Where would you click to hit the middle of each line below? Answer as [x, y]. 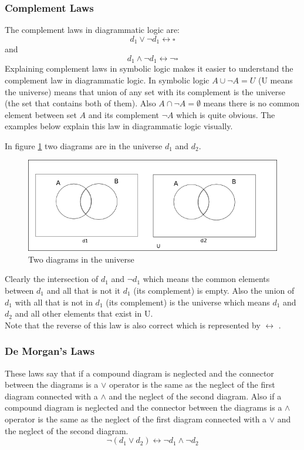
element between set [41, 114]
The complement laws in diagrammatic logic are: [92, 30]
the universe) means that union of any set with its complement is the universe [145, 91]
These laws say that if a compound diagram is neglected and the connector [139, 373]
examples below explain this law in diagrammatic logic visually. [119, 126]
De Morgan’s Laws [50, 351]
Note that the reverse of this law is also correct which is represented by [133, 325]
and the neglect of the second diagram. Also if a [195, 396]
